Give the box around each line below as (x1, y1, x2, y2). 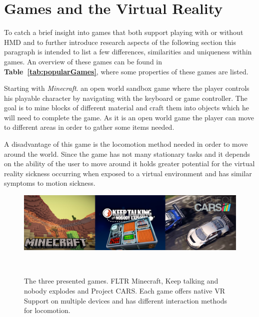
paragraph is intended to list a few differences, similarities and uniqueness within (4, 46, 252, 57)
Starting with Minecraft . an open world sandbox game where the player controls (4, 83, 249, 93)
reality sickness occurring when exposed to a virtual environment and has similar (4, 168, 252, 178)
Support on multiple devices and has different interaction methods (24, 295, 227, 306)
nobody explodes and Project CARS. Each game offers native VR (24, 285, 225, 296)
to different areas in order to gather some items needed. (4, 122, 174, 132)
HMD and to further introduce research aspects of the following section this (4, 36, 236, 47)
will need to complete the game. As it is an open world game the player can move (4, 112, 254, 122)
